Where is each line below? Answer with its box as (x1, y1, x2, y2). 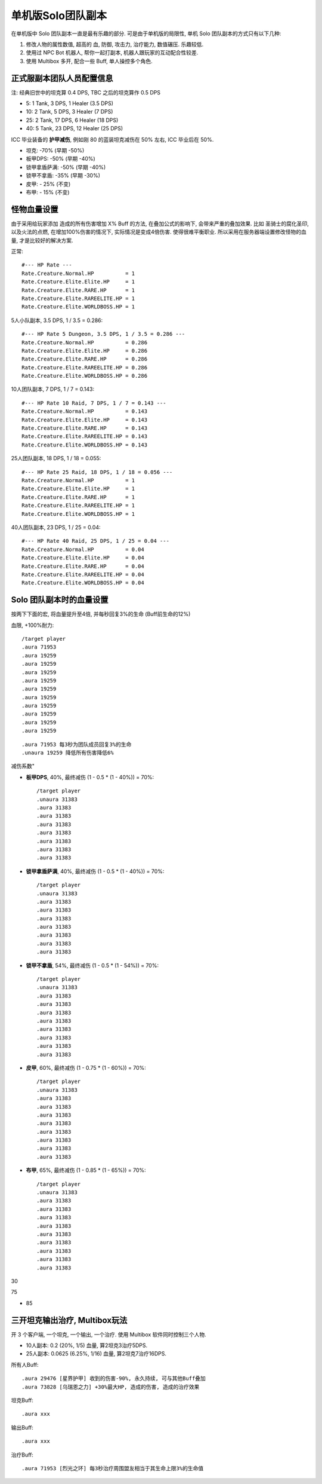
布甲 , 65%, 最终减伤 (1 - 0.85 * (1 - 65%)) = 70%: (26, 1167, 146, 1174)
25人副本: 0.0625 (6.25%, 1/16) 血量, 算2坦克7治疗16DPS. (26, 1350, 167, 1357)
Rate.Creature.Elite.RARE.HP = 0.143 (21, 425, 148, 432)
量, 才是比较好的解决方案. (11, 237, 74, 244)
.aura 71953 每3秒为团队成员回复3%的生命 (21, 741, 132, 748)
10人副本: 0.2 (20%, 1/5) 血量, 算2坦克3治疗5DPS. (26, 1342, 148, 1349)
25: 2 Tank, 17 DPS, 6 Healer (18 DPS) (26, 117, 119, 124)
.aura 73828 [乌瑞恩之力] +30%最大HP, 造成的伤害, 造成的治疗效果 (21, 1384, 200, 1390)
